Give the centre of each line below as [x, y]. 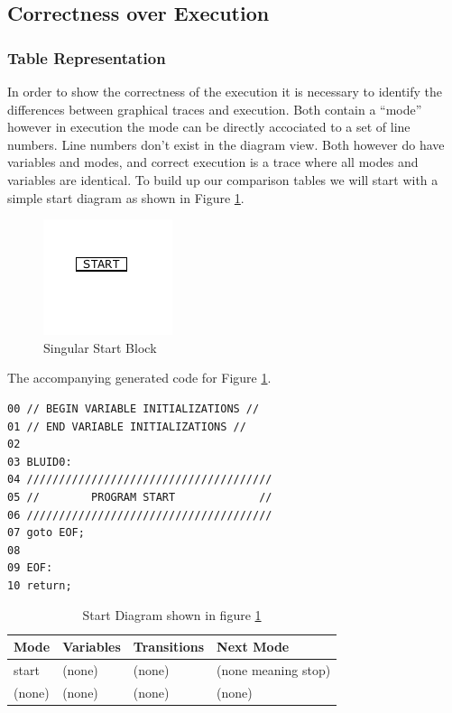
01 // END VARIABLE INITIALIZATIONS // [127, 426]
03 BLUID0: [40, 462]
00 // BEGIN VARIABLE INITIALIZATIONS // [134, 408]
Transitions [169, 647]
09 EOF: [30, 568]
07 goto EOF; [46, 533]
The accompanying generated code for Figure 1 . [139, 378]
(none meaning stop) [274, 669]
